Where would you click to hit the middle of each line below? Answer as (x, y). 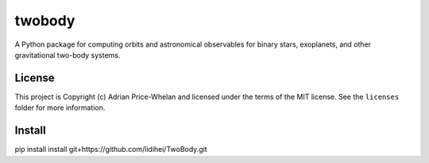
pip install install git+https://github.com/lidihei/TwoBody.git (111, 150)
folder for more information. (60, 108)
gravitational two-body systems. (68, 55)
